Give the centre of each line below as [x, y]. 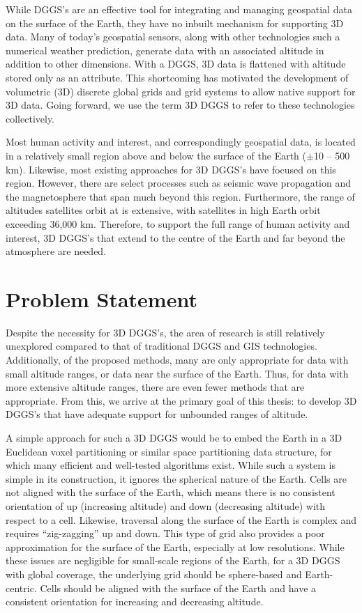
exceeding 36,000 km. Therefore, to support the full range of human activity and [178, 223]
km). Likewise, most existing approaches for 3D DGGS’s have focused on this [171, 169]
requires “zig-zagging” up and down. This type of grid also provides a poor [165, 533]
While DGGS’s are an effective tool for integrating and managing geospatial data [179, 9]
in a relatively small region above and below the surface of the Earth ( [156, 155]
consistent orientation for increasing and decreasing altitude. [135, 602]
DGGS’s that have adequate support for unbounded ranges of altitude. [157, 414]
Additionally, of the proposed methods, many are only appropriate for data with [177, 359]
